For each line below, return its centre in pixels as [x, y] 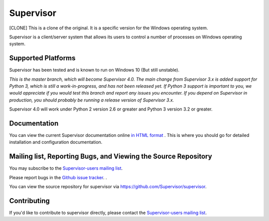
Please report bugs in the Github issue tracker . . [58, 177]
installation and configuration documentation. [56, 142]
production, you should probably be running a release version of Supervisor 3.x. [92, 100]
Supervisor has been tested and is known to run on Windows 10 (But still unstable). [94, 70]
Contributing [29, 201]
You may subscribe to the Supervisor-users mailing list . [66, 168]
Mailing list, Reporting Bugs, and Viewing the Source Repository [111, 157]
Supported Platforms [42, 58]
